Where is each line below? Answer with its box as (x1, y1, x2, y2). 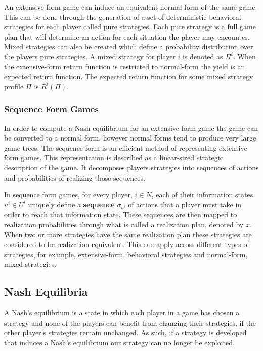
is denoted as (183, 51, 223, 61)
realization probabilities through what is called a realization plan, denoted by (4, 219, 244, 229)
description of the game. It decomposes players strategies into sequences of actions (4, 162, 259, 172)
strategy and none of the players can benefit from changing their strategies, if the (4, 317, 256, 328)
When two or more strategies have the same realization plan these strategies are (4, 229, 252, 239)
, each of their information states (151, 189, 253, 200)
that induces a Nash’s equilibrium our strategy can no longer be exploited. (4, 337, 235, 347)
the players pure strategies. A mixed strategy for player (4, 51, 176, 61)
